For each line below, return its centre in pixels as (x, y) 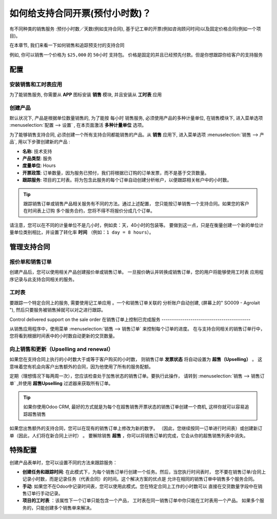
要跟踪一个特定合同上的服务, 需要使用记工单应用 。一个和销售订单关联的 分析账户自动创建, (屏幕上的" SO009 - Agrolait (135, 302)
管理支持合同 (30, 247)
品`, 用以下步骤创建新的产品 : (40, 142)
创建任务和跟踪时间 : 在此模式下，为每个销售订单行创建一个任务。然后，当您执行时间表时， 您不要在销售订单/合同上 (144, 472)
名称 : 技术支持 (37, 151)
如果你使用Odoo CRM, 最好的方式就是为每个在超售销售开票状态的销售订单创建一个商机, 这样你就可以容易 (134, 407)
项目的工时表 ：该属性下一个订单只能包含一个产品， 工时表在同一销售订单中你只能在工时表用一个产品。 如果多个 (141, 501)
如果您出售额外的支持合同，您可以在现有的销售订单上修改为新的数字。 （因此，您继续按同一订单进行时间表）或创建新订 (136, 428)
